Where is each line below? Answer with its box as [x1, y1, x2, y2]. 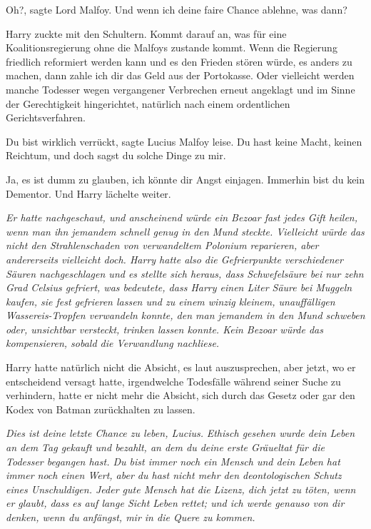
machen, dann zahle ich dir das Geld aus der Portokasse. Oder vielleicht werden [6, 68, 355, 83]
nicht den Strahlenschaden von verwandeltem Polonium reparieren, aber [6, 238, 319, 253]
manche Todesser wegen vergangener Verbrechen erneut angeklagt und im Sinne [6, 81, 355, 96]
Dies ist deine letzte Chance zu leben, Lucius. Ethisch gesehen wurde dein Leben [6, 425, 355, 440]
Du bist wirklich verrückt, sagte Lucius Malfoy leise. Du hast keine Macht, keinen [6, 133, 362, 148]
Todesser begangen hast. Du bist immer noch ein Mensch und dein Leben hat [6, 453, 340, 468]
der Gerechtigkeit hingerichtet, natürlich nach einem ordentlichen [6, 96, 290, 111]
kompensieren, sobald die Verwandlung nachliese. [6, 336, 220, 351]
